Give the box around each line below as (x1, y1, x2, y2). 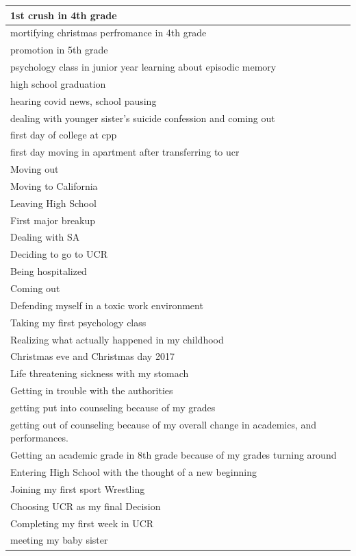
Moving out (10, 162, 59, 176)
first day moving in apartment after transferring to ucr (10, 145, 240, 159)
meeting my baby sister (10, 533, 108, 547)
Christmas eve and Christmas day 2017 (10, 349, 175, 363)
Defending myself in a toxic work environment (10, 298, 203, 312)
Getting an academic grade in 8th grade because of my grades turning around (10, 448, 337, 462)
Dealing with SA (10, 230, 80, 244)
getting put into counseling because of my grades (10, 400, 216, 414)
